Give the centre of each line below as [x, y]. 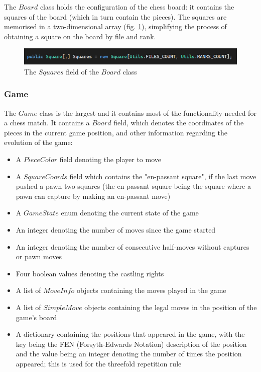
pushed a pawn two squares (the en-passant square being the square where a [133, 186]
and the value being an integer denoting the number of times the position [129, 354]
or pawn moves [39, 256]
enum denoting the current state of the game [130, 213]
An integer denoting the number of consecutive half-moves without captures [133, 246]
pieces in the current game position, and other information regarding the [116, 132]
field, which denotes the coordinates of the [179, 123]
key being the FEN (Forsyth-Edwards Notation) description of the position [131, 344]
